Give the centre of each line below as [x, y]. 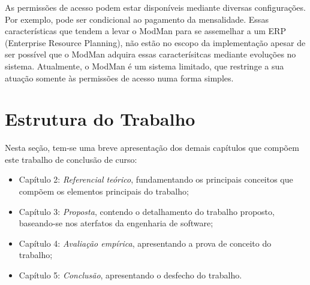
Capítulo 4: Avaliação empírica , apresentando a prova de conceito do [145, 243]
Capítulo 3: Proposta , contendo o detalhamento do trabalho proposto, [147, 211]
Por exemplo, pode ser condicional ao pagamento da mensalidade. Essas [137, 19]
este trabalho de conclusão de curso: [71, 159]
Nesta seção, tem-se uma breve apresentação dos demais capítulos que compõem [152, 148]
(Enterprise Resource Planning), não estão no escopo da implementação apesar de [155, 42]
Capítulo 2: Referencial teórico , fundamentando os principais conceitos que [156, 179]
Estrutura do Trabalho [100, 119]
